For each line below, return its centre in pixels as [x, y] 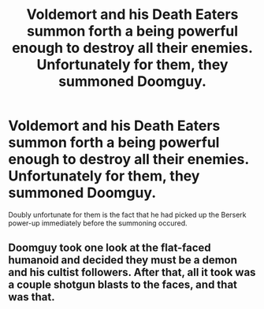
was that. [32, 297]
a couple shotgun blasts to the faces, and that [123, 285]
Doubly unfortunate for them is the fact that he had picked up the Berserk [127, 214]
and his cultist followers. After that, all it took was [132, 272]
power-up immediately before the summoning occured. [98, 223]
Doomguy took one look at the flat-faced [110, 248]
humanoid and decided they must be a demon [123, 261]
